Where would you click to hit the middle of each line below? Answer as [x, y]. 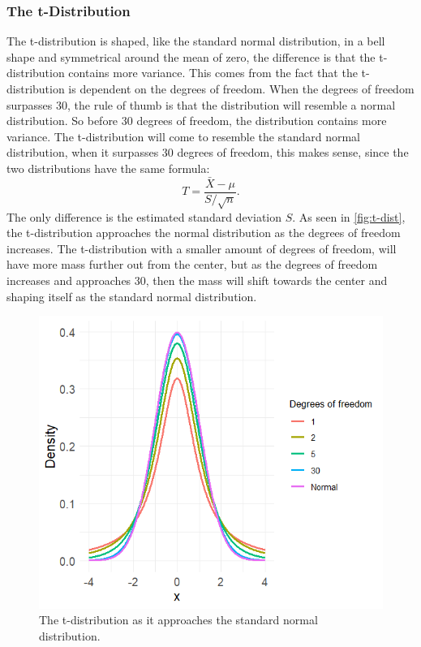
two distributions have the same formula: [108, 168]
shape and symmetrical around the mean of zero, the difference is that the [191, 56]
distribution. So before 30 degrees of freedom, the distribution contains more [197, 121]
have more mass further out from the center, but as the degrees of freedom [192, 264]
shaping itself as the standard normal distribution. [132, 296]
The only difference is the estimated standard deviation [144, 216]
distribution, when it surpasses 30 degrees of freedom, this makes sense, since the [208, 152]
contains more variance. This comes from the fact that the [213, 73]
